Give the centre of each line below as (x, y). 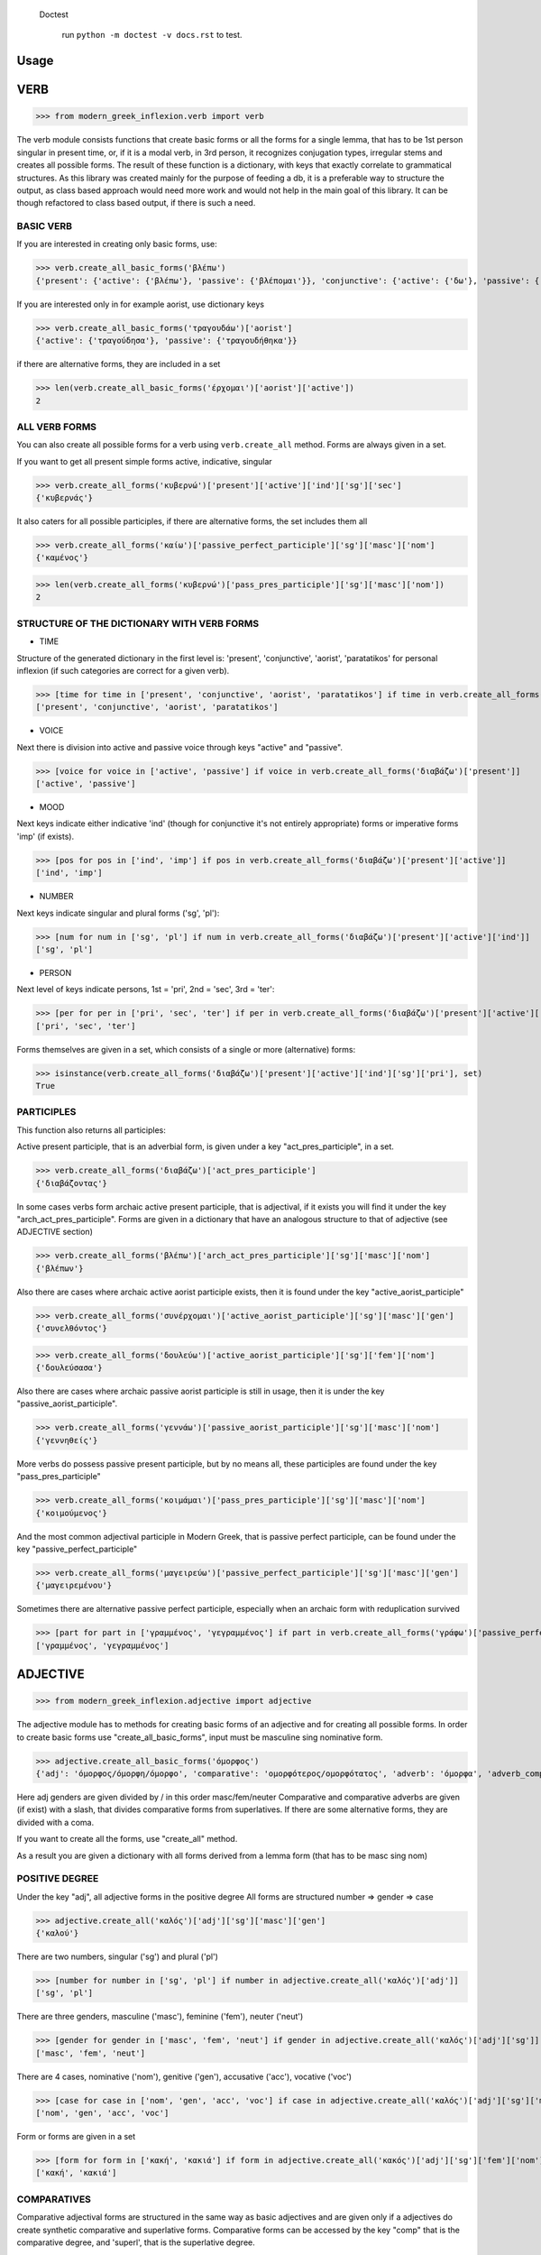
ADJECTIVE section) (55, 1232)
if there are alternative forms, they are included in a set (119, 364)
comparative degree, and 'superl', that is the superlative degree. (136, 2242)
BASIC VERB (44, 226)
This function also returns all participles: (92, 1130)
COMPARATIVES (54, 2199)
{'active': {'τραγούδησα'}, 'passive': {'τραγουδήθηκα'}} (166, 341)
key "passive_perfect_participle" (77, 1549)
